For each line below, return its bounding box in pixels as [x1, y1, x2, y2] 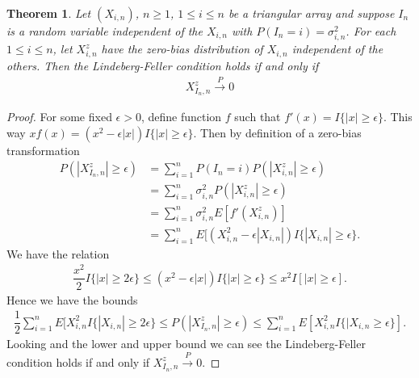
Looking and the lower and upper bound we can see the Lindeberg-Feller [6, 335, 366, 352]
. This [383, 108, 413, 125]
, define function [140, 108, 222, 125]
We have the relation [6, 245, 110, 262]
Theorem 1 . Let [6, 5, 91, 21]
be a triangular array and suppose [228, 5, 395, 21]
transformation [6, 141, 80, 158]
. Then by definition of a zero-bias [193, 124, 362, 141]
